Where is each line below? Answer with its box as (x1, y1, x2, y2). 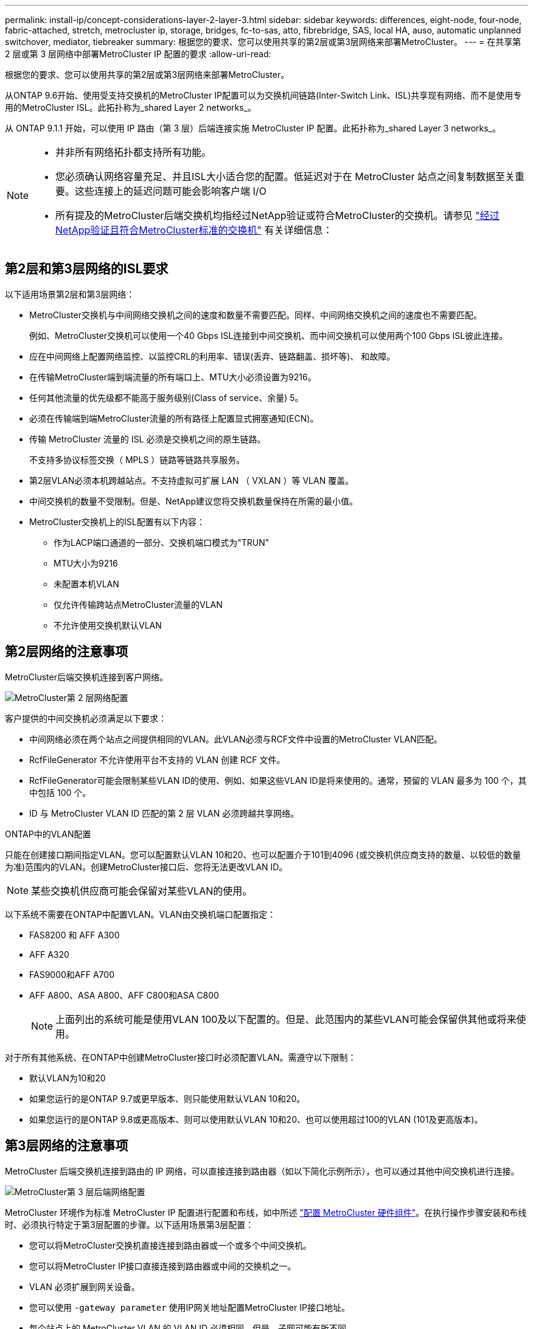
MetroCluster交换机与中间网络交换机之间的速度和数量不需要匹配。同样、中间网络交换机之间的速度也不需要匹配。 (29, 309, 482, 320)
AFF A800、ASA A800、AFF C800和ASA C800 (29, 989, 219, 1000)
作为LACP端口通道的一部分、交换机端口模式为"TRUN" (54, 537, 270, 548)
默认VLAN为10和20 (29, 1072, 106, 1083)
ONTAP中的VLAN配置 (5, 828, 91, 839)
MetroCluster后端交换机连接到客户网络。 (5, 671, 168, 682)
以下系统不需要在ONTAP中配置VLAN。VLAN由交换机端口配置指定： (5, 909, 276, 919)
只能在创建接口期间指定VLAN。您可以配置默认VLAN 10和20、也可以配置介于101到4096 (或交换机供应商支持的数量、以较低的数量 (5, 849, 521, 860)
